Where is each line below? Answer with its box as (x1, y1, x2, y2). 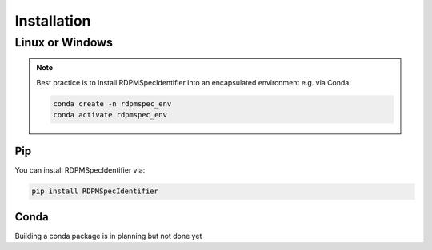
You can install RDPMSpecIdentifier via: (14, 165, 146, 175)
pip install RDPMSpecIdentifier (31, 187, 159, 196)
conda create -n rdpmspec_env (53, 99, 172, 108)
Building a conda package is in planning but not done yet (14, 231, 202, 240)
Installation (14, 12, 91, 30)
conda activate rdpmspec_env (53, 110, 168, 119)
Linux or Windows (14, 35, 114, 50)
